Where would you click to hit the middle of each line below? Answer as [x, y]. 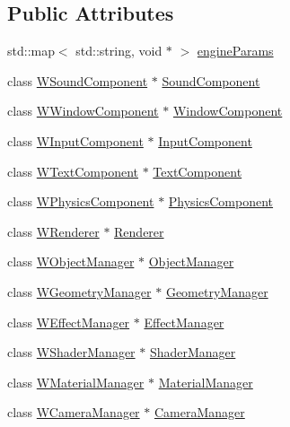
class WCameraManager [74, 412]
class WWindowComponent [83, 111]
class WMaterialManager [76, 382]
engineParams [235, 51]
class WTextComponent [73, 171]
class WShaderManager [71, 352]
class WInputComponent [75, 140]
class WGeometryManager [79, 291]
